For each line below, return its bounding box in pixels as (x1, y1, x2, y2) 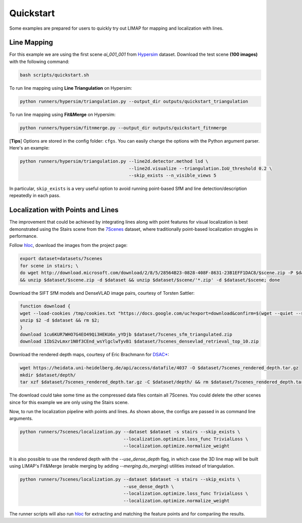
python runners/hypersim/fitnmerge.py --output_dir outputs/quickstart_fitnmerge (20, 125, 228, 130)
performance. (9, 233, 38, 239)
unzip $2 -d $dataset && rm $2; (20, 317, 100, 323)
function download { (20, 303, 70, 309)
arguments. (9, 416, 33, 422)
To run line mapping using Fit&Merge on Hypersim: (9, 111, 116, 117)
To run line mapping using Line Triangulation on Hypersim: (9, 85, 132, 91)
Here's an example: (9, 145, 50, 151)
